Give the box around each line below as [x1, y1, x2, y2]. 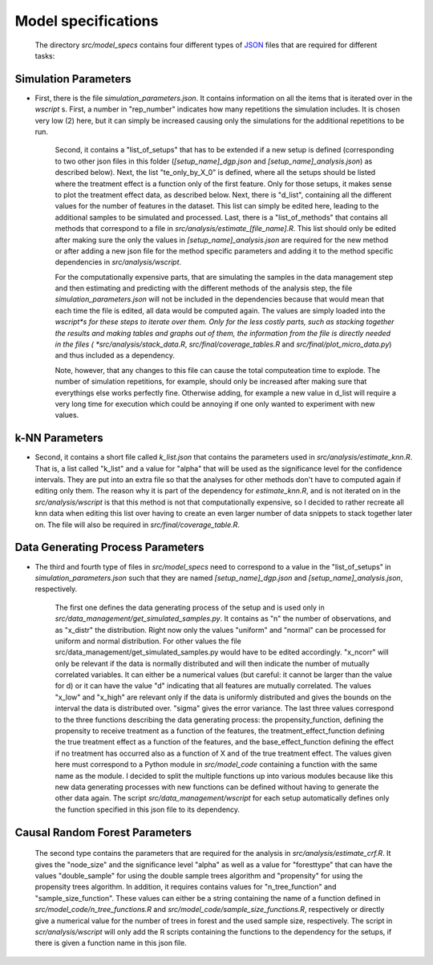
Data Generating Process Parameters [14, 541, 204, 554]
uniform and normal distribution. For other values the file [55, 636, 242, 646]
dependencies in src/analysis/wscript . [55, 257, 182, 267]
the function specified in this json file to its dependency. [55, 805, 241, 814]
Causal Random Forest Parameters [14, 825, 192, 839]
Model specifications [14, 12, 159, 30]
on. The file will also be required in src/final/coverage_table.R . [34, 520, 241, 529]
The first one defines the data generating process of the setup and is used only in [55, 602, 325, 612]
